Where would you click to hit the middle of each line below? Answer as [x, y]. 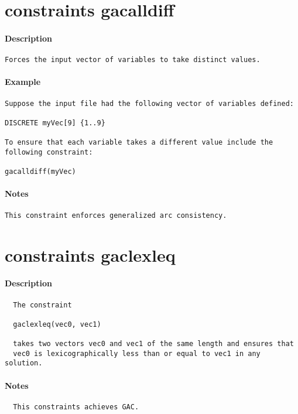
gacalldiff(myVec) [40, 172]
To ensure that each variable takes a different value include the [139, 143]
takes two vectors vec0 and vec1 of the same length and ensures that [153, 344]
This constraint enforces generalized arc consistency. [116, 215]
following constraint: [49, 152]
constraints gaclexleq [90, 254]
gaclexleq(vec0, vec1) [57, 324]
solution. [24, 363]
